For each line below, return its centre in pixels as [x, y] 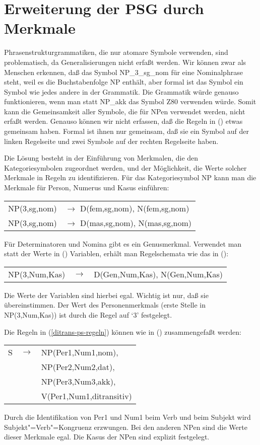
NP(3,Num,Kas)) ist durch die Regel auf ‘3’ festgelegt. [88, 315]
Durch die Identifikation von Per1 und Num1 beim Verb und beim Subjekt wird [127, 417]
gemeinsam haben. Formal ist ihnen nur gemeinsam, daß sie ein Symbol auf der [126, 131]
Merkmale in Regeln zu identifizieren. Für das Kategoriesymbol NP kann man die [130, 177]
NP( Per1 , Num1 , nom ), [80, 352]
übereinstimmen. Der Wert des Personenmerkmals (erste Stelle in [105, 305]
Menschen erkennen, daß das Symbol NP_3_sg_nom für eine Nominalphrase [123, 72]
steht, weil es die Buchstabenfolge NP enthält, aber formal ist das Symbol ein [124, 82]
